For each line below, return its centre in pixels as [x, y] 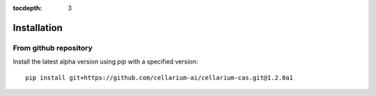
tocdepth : [28, 8]
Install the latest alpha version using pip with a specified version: [105, 61]
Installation [38, 28]
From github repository [53, 48]
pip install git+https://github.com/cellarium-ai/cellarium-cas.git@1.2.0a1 [159, 77]
